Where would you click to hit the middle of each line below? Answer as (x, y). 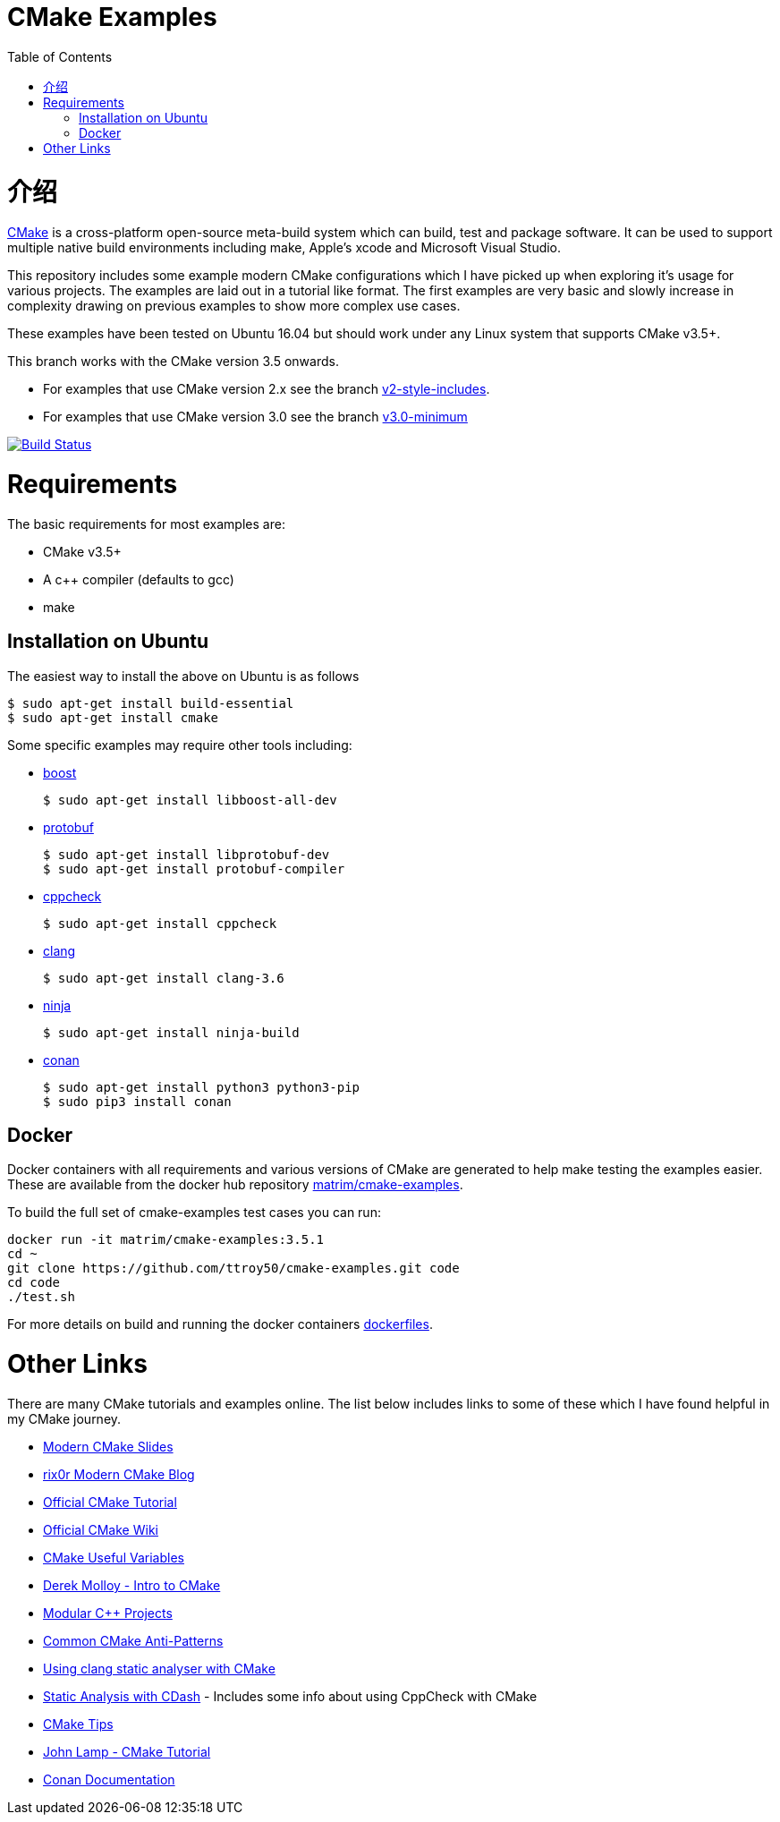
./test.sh (41, 1297)
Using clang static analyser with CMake (159, 1668)
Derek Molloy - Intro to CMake (132, 1585)
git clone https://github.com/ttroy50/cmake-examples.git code (233, 1269)
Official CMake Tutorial (110, 1502)
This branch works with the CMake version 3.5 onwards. (173, 362)
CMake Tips (78, 1724)
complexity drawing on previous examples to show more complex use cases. (234, 306)
